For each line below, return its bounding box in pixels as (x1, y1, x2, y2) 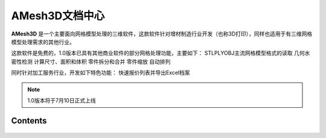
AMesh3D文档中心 (11, 9, 105, 22)
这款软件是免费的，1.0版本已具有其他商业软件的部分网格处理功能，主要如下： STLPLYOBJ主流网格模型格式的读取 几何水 (11, 49, 310, 57)
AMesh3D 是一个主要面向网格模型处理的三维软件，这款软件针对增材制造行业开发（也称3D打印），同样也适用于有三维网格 (11, 30, 313, 37)
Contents (11, 115, 47, 126)
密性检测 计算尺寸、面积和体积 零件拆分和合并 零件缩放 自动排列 (11, 58, 171, 65)
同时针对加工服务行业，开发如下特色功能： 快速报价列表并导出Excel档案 (11, 69, 190, 77)
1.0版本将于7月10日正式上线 (27, 96, 96, 104)
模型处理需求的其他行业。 (11, 38, 75, 45)
